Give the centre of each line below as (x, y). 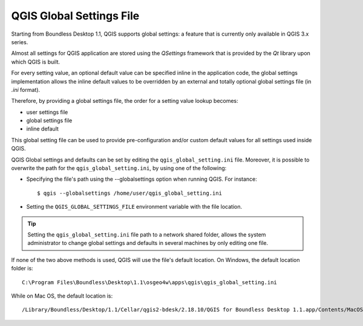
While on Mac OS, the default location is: (62, 296)
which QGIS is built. (36, 62)
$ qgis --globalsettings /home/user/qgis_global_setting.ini (129, 193)
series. (20, 42)
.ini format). (26, 90)
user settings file (47, 112)
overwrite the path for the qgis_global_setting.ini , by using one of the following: (119, 168)
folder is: (22, 269)
